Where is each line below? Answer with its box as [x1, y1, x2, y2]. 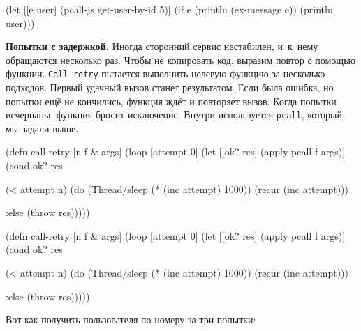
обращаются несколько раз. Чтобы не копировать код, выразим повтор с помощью [6, 52, 355, 67]
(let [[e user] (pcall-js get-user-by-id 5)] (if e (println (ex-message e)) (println [6, 2, 333, 16]
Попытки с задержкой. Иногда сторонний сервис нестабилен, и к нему [6, 39, 318, 54]
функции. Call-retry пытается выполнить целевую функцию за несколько [6, 66, 325, 81]
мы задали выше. [6, 121, 79, 135]
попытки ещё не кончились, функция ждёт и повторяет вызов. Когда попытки [6, 93, 337, 108]
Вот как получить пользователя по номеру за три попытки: [6, 312, 256, 327]
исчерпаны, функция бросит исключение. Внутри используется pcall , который [6, 107, 342, 122]
